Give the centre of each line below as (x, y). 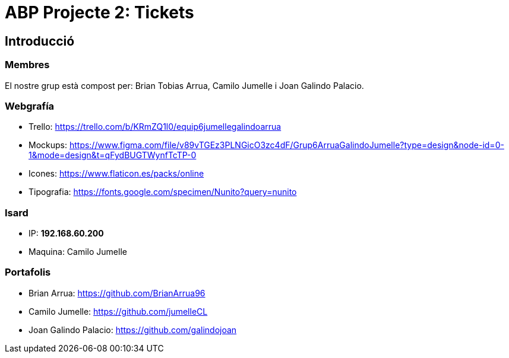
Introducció (40, 41)
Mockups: (48, 145)
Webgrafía (30, 106)
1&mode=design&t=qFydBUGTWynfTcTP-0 (113, 155)
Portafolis (28, 272)
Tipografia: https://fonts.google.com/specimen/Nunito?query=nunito (163, 192)
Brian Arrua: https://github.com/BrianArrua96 (117, 293)
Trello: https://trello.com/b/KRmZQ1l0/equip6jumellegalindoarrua (155, 127)
